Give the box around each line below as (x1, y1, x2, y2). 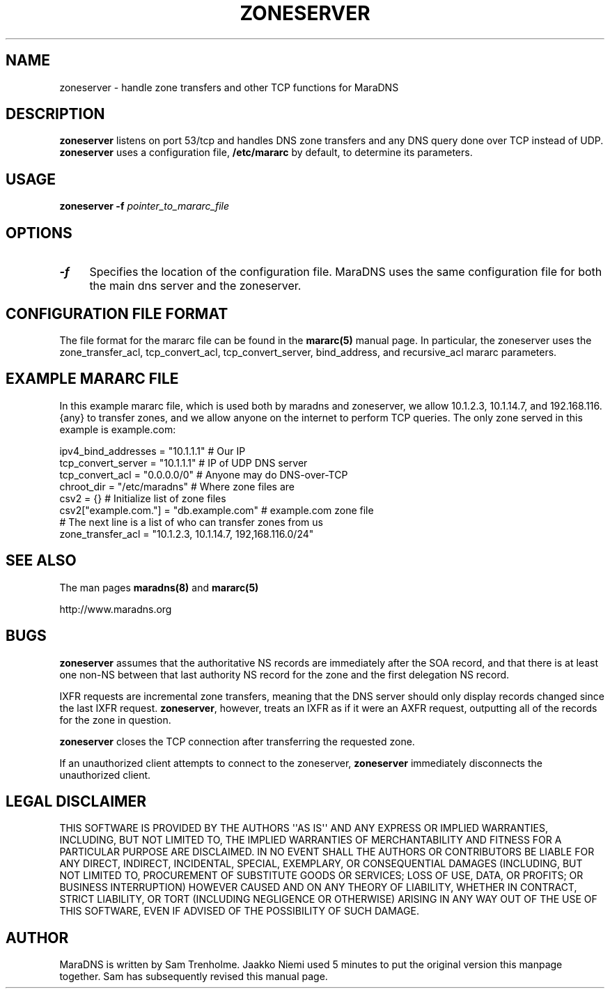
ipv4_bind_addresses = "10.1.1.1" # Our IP (59, 444, 246, 457)
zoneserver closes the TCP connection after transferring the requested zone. (59, 735, 415, 747)
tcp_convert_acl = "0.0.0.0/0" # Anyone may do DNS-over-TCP (59, 468, 348, 481)
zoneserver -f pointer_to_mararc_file (59, 200, 229, 212)
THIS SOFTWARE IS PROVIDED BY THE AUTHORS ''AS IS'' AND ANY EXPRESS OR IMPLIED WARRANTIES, (59, 822, 548, 834)
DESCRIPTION (6, 105, 105, 123)
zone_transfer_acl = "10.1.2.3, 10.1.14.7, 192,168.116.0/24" (59, 527, 314, 540)
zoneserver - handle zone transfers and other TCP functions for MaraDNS (59, 81, 399, 93)
